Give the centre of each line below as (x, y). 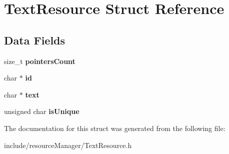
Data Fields (35, 40)
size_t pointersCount (40, 61)
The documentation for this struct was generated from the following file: (115, 128)
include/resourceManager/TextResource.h (68, 145)
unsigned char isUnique (42, 111)
